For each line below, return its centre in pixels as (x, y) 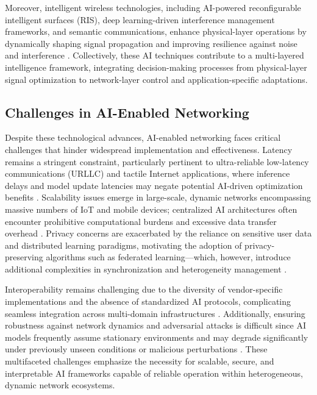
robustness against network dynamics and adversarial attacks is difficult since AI (155, 325)
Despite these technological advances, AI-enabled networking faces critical (143, 137)
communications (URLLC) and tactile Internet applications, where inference (148, 173)
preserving (24, 257)
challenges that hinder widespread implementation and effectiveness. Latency (149, 149)
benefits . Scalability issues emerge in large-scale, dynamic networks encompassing (158, 197)
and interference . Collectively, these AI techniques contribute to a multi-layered (155, 55)
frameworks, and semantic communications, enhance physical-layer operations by (156, 31)
